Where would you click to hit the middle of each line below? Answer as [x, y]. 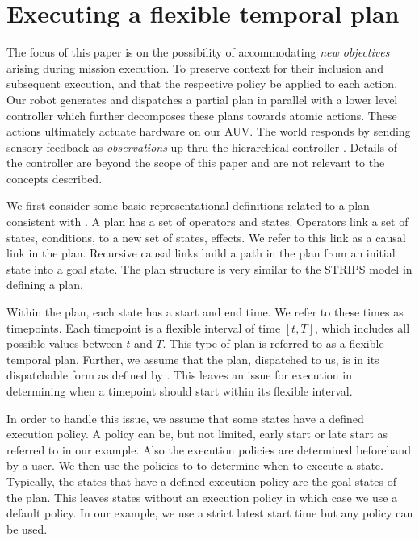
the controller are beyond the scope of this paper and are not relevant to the [196, 163]
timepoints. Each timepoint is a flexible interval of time [144, 327]
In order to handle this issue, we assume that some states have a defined [185, 418]
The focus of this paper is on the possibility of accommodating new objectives [198, 52]
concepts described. [54, 178]
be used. [27, 528]
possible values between [65, 343]
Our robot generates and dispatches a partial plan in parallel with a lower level [202, 99]
